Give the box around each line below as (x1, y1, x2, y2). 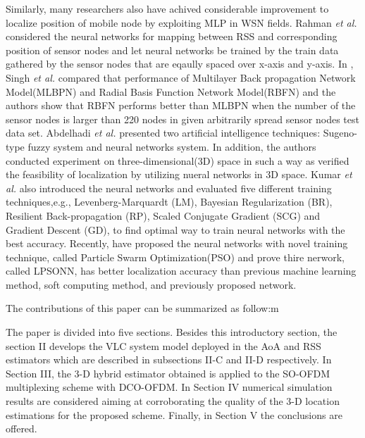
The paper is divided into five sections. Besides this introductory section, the (6, 325, 338, 339)
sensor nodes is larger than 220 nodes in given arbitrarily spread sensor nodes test (6, 111, 359, 126)
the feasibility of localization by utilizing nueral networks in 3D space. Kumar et (6, 167, 352, 182)
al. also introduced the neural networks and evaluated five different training (6, 180, 332, 195)
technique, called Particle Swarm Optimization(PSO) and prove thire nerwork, (6, 249, 345, 264)
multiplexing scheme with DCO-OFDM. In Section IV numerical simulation (6, 380, 333, 394)
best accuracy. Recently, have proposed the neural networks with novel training (6, 236, 348, 251)
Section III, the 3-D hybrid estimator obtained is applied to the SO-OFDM (6, 365, 330, 380)
